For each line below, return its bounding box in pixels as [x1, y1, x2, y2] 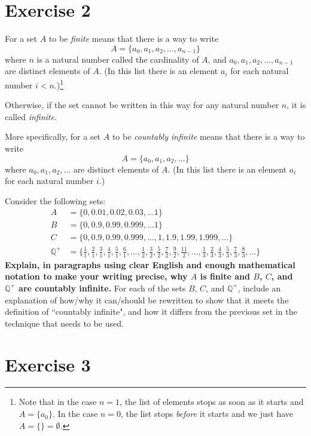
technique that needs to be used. [5, 317, 124, 329]
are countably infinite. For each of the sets [19, 281, 186, 294]
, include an [237, 281, 281, 294]
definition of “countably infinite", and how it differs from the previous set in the [5, 305, 297, 318]
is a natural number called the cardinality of [36, 53, 199, 65]
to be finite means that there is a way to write [48, 32, 219, 45]
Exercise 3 [5, 352, 91, 376]
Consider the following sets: [5, 194, 106, 207]
